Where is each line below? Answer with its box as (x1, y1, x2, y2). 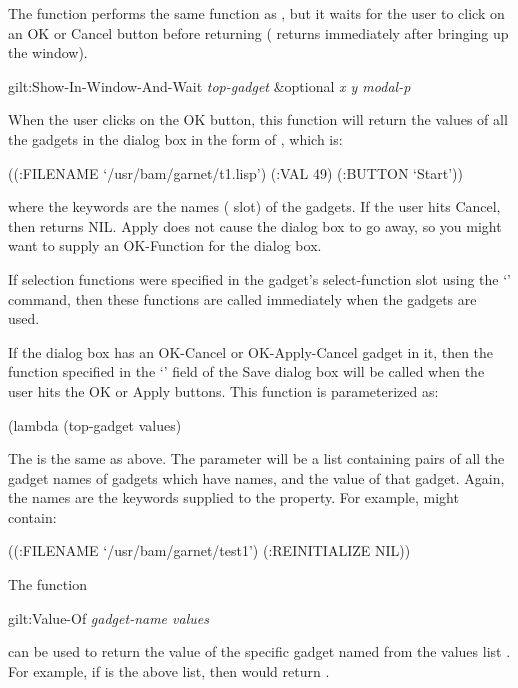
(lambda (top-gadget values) (8, 414, 182, 435)
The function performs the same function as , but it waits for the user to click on (8, 3, 505, 23)
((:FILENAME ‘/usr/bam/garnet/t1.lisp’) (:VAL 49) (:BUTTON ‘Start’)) (8, 162, 463, 183)
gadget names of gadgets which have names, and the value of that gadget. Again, (8, 467, 505, 488)
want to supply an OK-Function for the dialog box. (8, 235, 322, 256)
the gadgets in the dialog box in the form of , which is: (8, 128, 343, 149)
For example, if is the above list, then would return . (8, 660, 330, 681)
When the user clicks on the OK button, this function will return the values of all (8, 109, 508, 130)
